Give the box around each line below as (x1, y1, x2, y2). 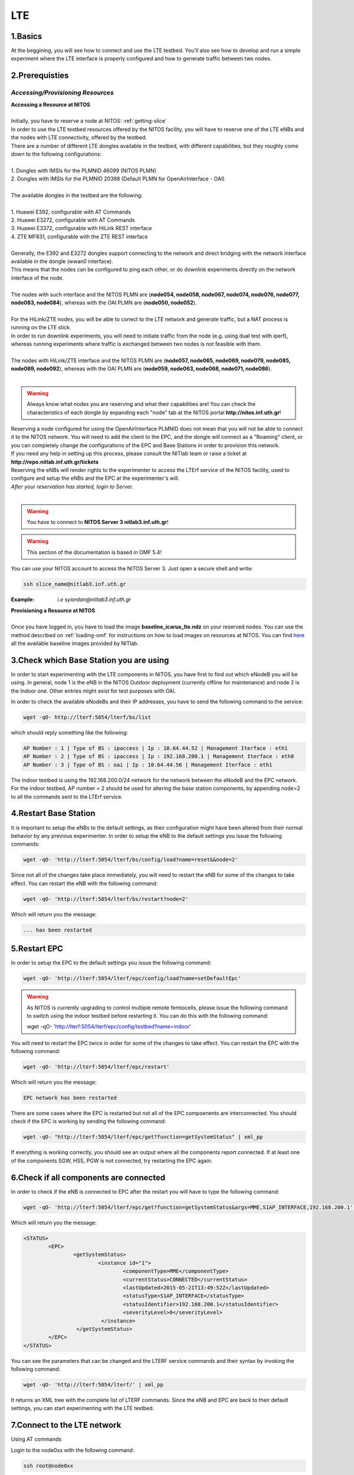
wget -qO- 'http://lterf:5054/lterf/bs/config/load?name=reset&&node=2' (23, 856, 238, 863)
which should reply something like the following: (11, 729, 128, 736)
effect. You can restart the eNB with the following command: (11, 880, 158, 887)
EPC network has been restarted (23, 1094, 117, 1102)
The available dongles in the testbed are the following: (11, 192, 143, 199)
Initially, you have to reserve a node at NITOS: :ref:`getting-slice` (11, 117, 168, 124)
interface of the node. (11, 274, 64, 281)
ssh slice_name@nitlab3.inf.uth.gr (23, 581, 126, 588)
